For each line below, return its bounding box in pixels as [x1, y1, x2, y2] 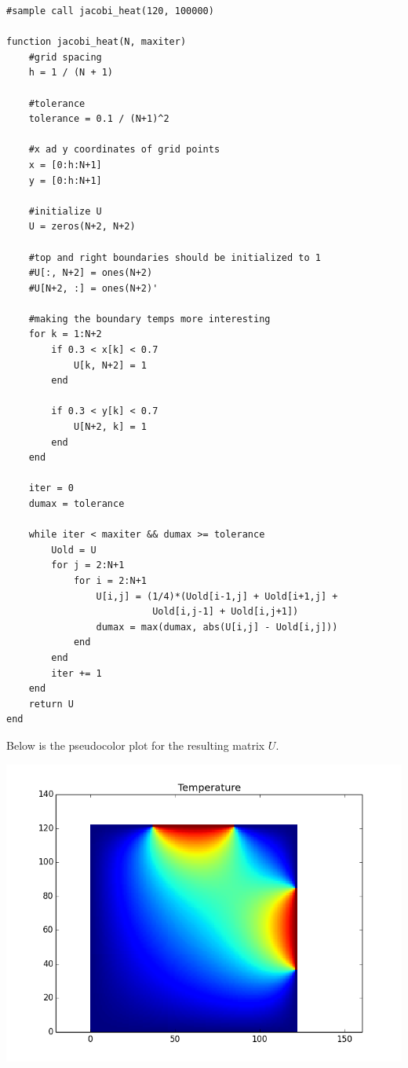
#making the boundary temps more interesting [28, 313, 271, 325]
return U [28, 698, 74, 710]
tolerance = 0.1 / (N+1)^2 [28, 113, 169, 125]
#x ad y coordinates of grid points [28, 144, 220, 156]
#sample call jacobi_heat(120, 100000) [6, 6, 214, 17]
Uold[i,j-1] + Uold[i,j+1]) [152, 606, 299, 618]
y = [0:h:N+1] [28, 174, 102, 186]
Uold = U [51, 544, 97, 556]
